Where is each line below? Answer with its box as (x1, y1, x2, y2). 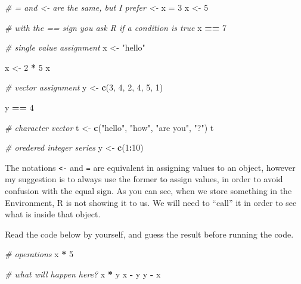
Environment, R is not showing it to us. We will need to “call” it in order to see (5, 196, 297, 208)
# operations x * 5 (5, 248, 73, 260)
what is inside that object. (5, 208, 101, 220)
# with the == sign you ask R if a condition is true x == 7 (5, 21, 226, 33)
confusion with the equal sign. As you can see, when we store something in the (5, 185, 292, 196)
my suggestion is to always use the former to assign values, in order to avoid (5, 173, 283, 185)
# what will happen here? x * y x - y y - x (5, 267, 161, 280)
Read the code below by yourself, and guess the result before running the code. (5, 227, 294, 240)
